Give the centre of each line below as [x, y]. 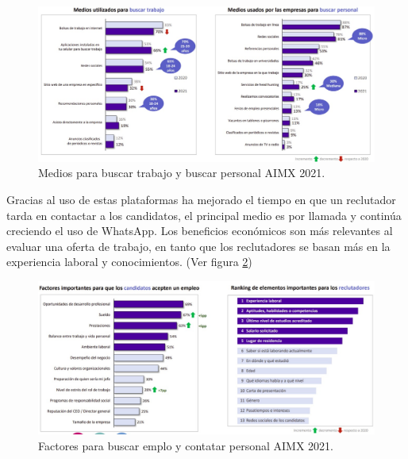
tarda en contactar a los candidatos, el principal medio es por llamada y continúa [204, 215]
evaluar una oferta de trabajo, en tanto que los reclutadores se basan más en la [198, 246]
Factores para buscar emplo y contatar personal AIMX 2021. [186, 445]
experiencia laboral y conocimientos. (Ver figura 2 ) [129, 262]
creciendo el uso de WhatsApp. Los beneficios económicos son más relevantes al [200, 231]
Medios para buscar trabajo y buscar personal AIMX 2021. [182, 173]
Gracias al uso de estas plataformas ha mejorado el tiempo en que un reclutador [201, 200]
